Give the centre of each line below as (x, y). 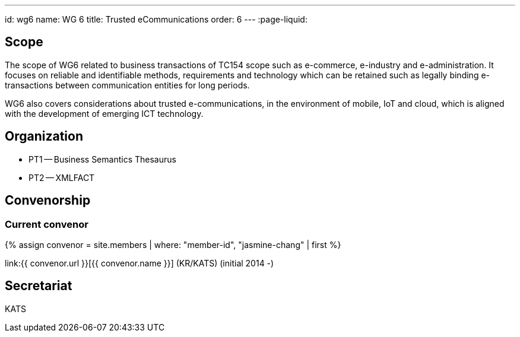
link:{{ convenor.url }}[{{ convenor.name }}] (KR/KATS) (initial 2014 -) (139, 263)
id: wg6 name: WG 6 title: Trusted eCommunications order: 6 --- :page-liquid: (156, 19)
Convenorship (48, 201)
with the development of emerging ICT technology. (104, 113)
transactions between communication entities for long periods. (127, 85)
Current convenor (47, 224)
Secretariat (39, 286)
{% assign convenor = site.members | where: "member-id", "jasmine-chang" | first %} (173, 244)
